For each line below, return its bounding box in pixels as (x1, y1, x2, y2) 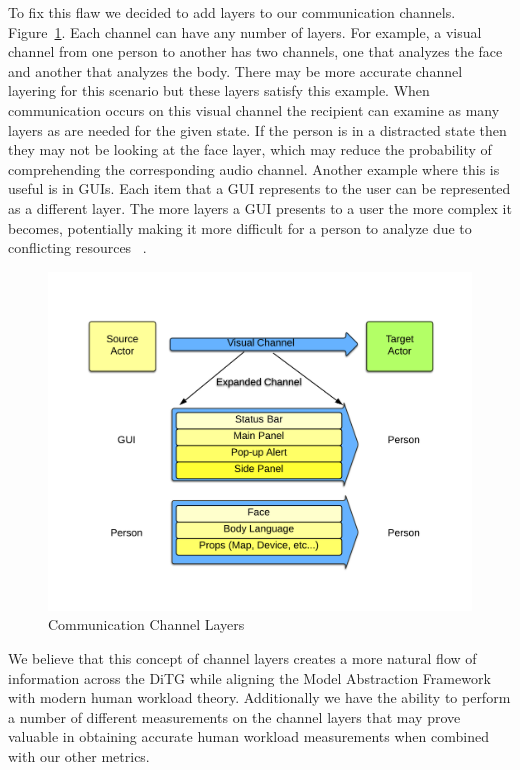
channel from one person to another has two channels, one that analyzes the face (8, 41, 503, 62)
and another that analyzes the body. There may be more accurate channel (8, 60, 463, 81)
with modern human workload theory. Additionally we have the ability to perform (8, 687, 511, 708)
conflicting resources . (8, 237, 147, 258)
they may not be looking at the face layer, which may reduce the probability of (8, 139, 492, 160)
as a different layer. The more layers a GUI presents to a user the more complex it (8, 197, 512, 218)
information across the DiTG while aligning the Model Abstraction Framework (8, 667, 491, 688)
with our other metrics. (8, 745, 150, 766)
